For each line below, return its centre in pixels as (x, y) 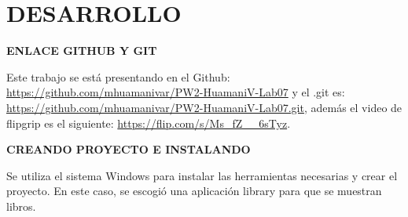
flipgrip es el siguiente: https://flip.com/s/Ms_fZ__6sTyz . (149, 123)
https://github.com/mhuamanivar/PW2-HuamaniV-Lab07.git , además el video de (204, 107)
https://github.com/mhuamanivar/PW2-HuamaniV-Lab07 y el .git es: (176, 92)
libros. (21, 206)
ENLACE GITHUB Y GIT (82, 51)
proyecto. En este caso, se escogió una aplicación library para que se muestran (194, 191)
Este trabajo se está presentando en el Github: (118, 76)
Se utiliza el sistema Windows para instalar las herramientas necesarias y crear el (202, 175)
